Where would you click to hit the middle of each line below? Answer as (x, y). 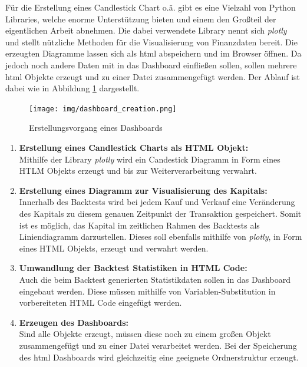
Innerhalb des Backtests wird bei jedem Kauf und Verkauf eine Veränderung (157, 202)
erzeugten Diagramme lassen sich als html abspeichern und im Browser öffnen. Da (153, 53)
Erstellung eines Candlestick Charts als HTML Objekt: (134, 147)
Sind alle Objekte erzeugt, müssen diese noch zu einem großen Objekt (145, 334)
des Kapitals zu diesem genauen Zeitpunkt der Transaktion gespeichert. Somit (160, 213)
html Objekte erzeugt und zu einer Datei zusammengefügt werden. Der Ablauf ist (153, 76)
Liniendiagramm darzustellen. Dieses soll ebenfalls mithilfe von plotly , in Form (161, 237)
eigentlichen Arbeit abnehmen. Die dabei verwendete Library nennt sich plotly (146, 30)
